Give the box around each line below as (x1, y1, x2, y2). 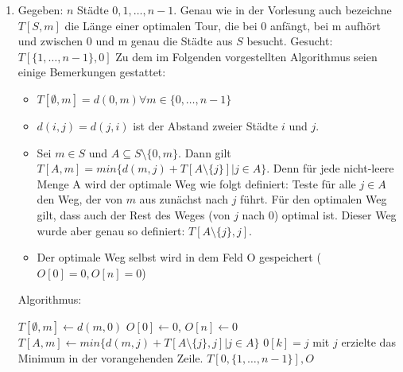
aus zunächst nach (139, 191, 228, 207)
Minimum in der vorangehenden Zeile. (17, 349, 203, 366)
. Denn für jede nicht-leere (266, 160, 394, 176)
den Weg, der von (37, 191, 122, 207)
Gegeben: (17, 2, 64, 17)
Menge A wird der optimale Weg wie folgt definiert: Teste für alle (37, 175, 356, 192)
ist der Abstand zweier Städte (133, 117, 278, 134)
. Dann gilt (178, 144, 231, 161)
